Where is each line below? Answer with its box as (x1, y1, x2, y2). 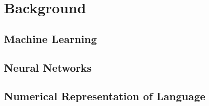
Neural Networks (4, 60, 92, 75)
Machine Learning (4, 31, 97, 46)
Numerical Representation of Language (4, 88, 206, 104)
